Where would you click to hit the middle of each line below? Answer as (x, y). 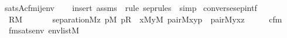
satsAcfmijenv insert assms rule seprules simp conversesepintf (131, 7)
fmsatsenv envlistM (44, 30)
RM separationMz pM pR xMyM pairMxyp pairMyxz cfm (145, 19)
